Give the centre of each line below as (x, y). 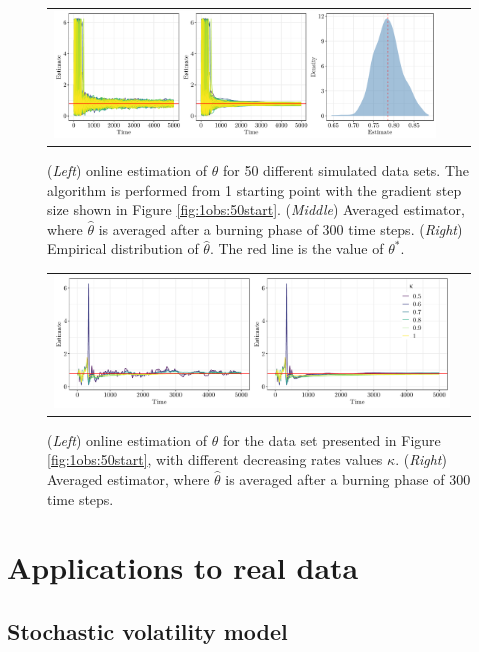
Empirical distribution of (123, 248)
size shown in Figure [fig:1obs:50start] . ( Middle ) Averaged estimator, (256, 209)
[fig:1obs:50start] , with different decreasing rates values (215, 459)
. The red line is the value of (296, 248)
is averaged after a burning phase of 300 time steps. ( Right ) (280, 228)
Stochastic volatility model (147, 630)
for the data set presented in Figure (331, 439)
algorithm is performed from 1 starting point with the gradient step (254, 189)
